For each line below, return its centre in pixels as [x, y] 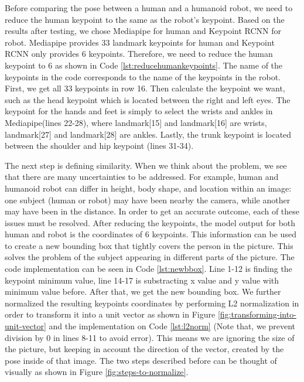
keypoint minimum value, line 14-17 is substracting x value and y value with [142, 280]
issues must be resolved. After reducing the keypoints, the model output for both [150, 222]
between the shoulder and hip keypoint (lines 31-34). [99, 146]
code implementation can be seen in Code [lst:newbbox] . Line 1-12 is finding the [148, 269]
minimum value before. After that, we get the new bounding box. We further [143, 291]
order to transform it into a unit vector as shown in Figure [110, 314]
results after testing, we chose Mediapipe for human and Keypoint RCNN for [143, 31]
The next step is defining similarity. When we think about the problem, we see [146, 165]
